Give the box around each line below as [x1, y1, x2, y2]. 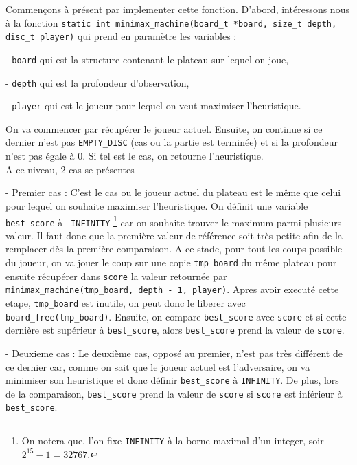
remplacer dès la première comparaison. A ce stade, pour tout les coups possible [5, 241, 343, 256]
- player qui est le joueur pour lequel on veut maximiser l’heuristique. [5, 98, 301, 113]
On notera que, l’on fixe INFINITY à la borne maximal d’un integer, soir [21, 433, 324, 448]
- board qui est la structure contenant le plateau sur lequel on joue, [5, 52, 289, 66]
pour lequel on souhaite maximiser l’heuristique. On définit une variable [5, 198, 308, 213]
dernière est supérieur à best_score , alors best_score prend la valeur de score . [5, 323, 345, 337]
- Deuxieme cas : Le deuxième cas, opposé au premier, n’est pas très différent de [5, 345, 343, 360]
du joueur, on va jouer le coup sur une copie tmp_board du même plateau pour [5, 255, 337, 269]
